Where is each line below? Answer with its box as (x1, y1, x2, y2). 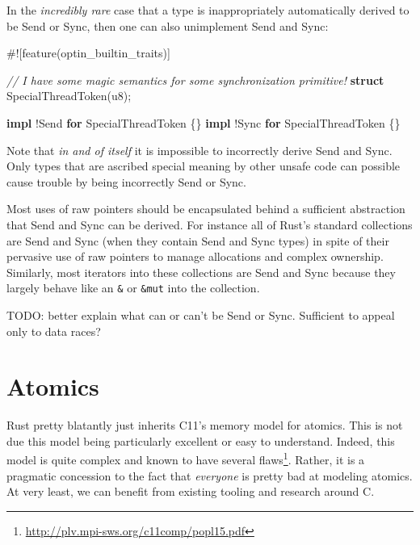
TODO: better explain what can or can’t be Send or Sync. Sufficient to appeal (6, 306, 395, 323)
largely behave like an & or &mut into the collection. (6, 279, 260, 296)
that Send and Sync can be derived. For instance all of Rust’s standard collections (6, 216, 413, 233)
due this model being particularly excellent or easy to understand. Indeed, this (6, 432, 395, 449)
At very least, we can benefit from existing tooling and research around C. (6, 483, 375, 500)
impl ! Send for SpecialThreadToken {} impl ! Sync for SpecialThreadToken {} (6, 114, 401, 131)
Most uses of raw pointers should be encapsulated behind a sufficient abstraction (6, 200, 405, 217)
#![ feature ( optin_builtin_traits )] (6, 44, 170, 61)
